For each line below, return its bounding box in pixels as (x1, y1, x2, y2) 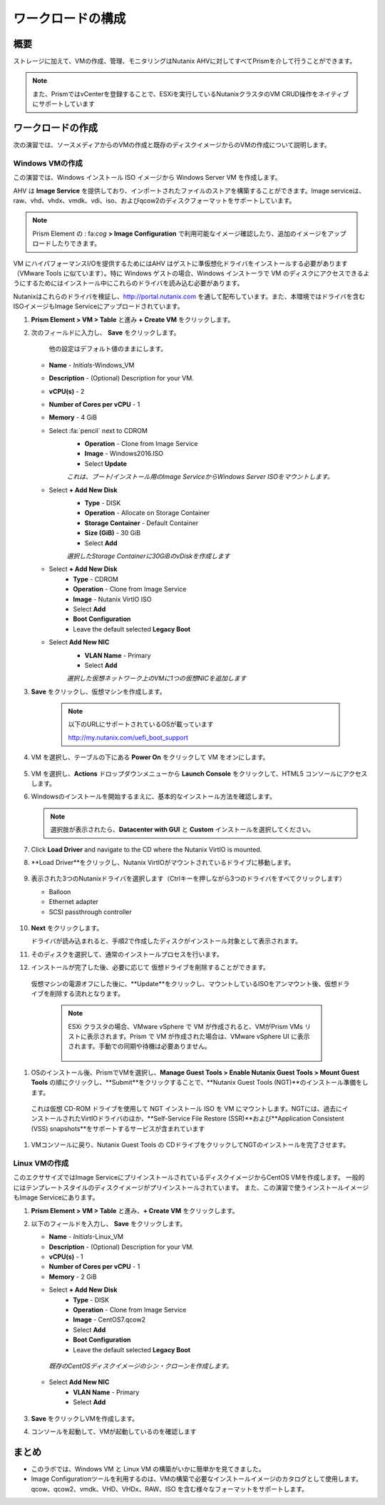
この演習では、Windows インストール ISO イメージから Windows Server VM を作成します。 (13, 173, 282, 182)
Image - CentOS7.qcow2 (73, 1315, 146, 1324)
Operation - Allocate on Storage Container (84, 509, 210, 517)
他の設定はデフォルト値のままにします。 (48, 345, 168, 353)
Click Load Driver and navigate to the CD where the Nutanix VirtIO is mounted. (31, 845, 262, 853)
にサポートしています (32, 100, 96, 108)
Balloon (48, 887, 71, 896)
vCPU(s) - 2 (48, 387, 85, 395)
